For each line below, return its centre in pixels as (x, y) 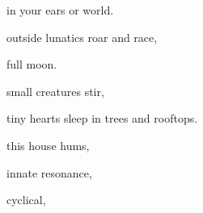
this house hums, (48, 145)
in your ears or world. (60, 10)
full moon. (32, 64)
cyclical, (26, 200)
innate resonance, (49, 172)
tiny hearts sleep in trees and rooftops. (102, 118)
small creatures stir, (55, 91)
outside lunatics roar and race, (82, 37)
